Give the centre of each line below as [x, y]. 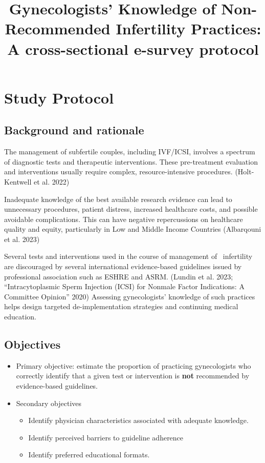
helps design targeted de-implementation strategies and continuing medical [121, 306]
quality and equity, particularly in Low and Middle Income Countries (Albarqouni [133, 229]
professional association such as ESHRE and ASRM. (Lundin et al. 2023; [119, 276]
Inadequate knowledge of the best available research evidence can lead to [118, 199]
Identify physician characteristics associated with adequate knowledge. [138, 420]
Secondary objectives [49, 403]
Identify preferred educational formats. [89, 455]
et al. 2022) [51, 181]
